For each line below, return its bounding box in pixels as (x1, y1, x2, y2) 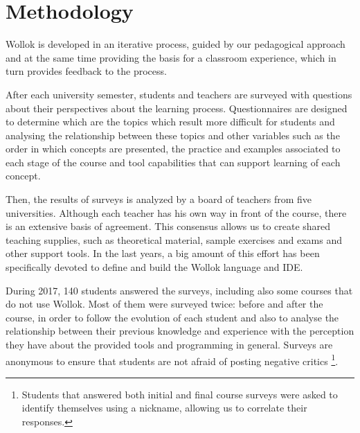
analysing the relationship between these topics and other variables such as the (6, 127, 340, 142)
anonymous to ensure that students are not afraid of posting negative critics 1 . (6, 351, 339, 368)
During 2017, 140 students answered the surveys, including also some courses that (6, 283, 353, 297)
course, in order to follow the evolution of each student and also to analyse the (6, 310, 339, 324)
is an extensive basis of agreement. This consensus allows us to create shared (6, 219, 331, 233)
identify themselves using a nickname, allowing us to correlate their (21, 400, 307, 415)
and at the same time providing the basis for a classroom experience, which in (6, 50, 336, 64)
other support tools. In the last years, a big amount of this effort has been (6, 246, 320, 260)
